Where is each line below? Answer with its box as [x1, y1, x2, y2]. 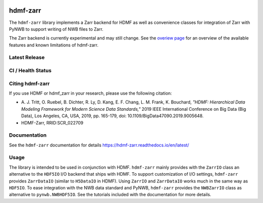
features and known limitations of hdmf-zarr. [9, 42, 98, 48]
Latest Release [9, 54, 45, 61]
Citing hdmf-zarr [9, 80, 50, 87]
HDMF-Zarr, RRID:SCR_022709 [21, 120, 84, 125]
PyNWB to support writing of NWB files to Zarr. [9, 26, 104, 32]
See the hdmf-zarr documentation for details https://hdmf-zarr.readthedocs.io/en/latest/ [9, 142, 189, 148]
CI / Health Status [9, 67, 52, 74]
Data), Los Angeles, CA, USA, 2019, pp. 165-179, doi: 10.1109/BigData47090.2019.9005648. [21, 113, 204, 119]
